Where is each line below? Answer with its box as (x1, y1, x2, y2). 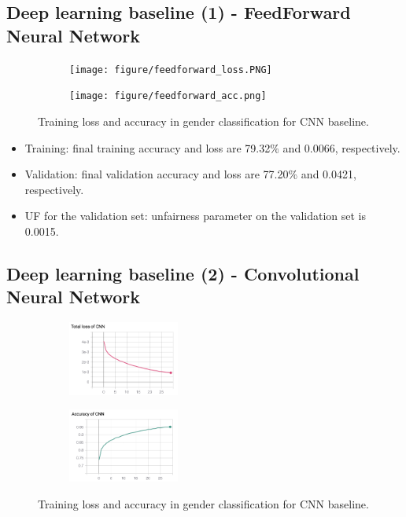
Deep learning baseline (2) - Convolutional (6, 261, 360, 285)
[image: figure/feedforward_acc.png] (69, 90, 267, 102)
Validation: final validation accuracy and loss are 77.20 (24, 166, 289, 182)
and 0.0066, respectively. (282, 139, 400, 156)
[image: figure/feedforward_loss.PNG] (69, 64, 272, 75)
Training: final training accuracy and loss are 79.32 (24, 139, 271, 156)
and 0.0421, (301, 166, 356, 182)
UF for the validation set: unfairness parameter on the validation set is (24, 207, 366, 224)
